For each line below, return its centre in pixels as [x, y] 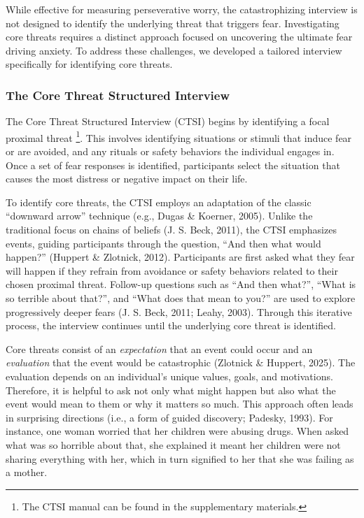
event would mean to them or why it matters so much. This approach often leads [180, 404]
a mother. [27, 472]
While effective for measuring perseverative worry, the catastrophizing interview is [182, 9]
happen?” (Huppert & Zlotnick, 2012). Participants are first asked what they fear [180, 257]
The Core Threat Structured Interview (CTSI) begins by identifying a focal [168, 121]
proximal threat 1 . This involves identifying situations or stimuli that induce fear [179, 136]
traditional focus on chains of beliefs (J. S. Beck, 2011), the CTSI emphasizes [171, 229]
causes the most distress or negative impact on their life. [127, 179]
